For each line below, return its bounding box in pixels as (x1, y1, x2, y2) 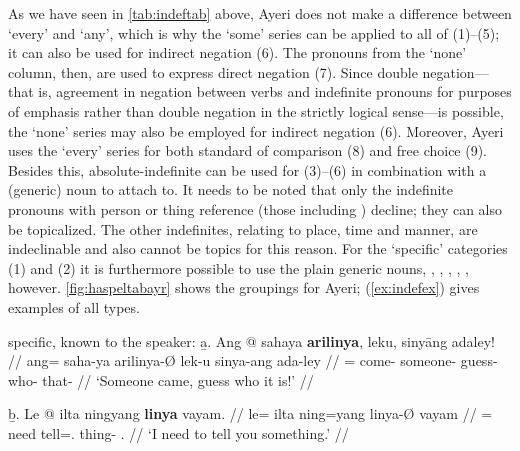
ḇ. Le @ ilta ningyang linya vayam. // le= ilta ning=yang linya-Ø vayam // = (8, 403, 493, 424)
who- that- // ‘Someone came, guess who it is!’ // (8, 369, 314, 390)
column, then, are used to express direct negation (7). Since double (8, 61, 418, 82)
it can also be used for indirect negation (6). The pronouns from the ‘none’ (8, 42, 467, 63)
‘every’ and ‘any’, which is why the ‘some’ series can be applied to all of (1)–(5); (8, 22, 500, 43)
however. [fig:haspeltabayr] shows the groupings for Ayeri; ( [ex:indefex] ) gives (8, 277, 480, 298)
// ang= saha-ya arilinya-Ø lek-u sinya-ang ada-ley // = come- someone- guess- (8, 350, 498, 371)
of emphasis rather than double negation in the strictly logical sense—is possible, (8, 100, 504, 121)
